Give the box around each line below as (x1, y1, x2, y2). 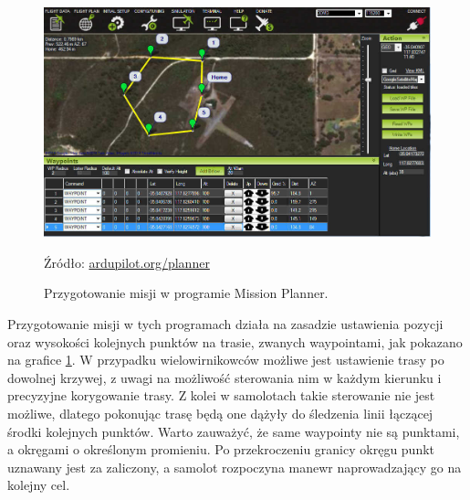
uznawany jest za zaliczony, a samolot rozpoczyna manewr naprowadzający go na (7, 457, 462, 476)
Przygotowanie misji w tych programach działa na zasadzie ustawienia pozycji (7, 314, 444, 334)
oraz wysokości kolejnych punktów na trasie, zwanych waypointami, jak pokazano (7, 332, 463, 351)
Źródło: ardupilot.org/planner (44, 252, 210, 271)
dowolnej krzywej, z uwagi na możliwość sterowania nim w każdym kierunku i (7, 367, 442, 387)
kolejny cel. (7, 475, 70, 495)
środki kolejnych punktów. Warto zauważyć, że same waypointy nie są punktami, (7, 421, 460, 441)
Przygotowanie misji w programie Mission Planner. (44, 283, 329, 303)
